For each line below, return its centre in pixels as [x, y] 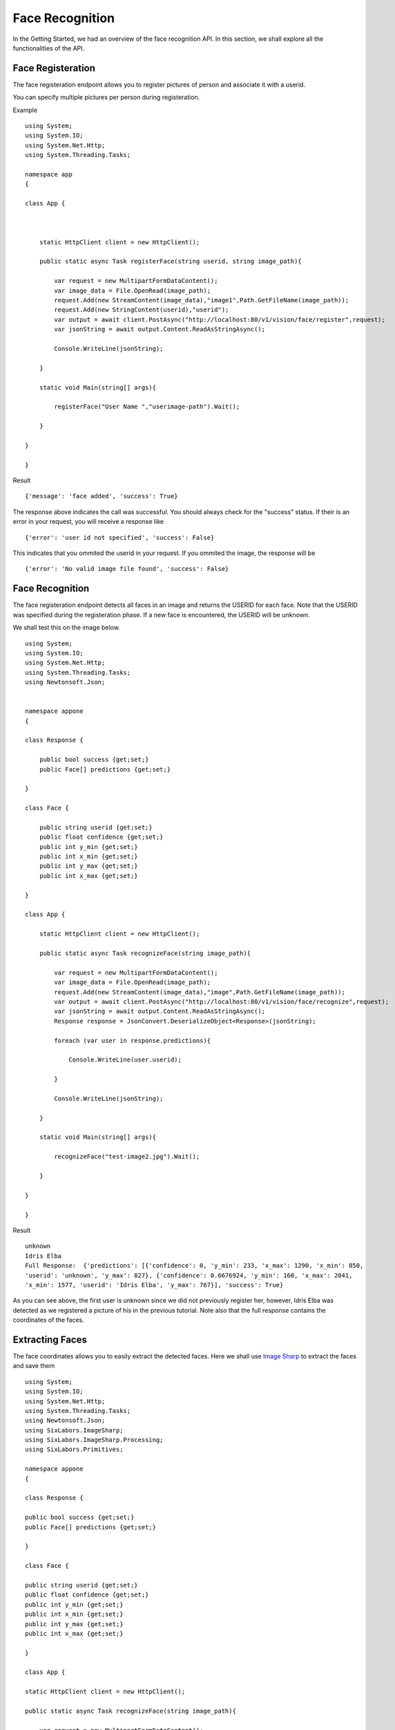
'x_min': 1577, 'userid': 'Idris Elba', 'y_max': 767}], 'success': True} [154, 1285]
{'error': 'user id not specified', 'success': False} [120, 537]
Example [25, 110]
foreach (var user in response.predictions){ [132, 1040]
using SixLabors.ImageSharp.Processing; [94, 1440]
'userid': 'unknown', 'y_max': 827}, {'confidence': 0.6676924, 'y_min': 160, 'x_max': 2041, [189, 1275]
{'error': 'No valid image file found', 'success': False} [127, 569]
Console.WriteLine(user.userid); [125, 1060]
